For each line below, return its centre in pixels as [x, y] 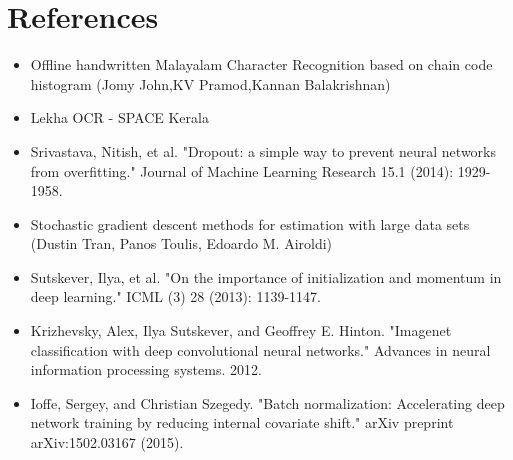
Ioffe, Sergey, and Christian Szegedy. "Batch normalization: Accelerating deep [267, 402]
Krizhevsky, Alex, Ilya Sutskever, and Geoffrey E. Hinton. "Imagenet [241, 330]
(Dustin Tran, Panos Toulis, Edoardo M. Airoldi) [181, 243]
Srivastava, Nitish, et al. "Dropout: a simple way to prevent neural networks [263, 150]
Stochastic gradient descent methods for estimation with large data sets [250, 223]
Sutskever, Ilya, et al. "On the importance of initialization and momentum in [266, 276]
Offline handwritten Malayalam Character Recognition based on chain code [261, 64]
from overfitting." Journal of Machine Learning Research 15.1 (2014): [242, 170]
